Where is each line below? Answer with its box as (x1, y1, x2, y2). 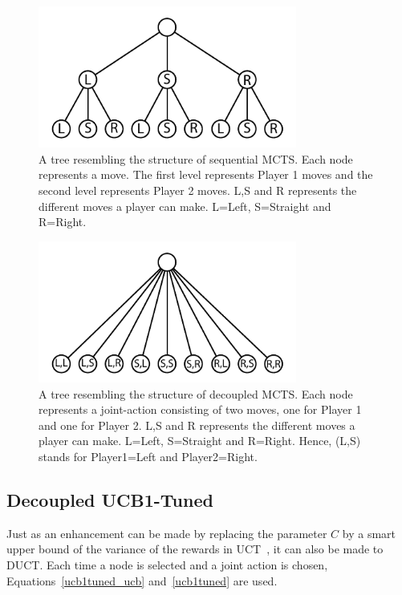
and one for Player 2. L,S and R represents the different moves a (39, 416, 355, 433)
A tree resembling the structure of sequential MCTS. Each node (39, 150, 353, 167)
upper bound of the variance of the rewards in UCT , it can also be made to (6, 540, 384, 557)
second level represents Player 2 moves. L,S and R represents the (39, 182, 357, 199)
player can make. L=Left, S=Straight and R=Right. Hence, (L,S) (39, 432, 361, 449)
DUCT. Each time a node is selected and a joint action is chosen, (6, 556, 328, 573)
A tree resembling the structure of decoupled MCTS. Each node (39, 385, 353, 402)
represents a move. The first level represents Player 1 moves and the (39, 166, 373, 183)
